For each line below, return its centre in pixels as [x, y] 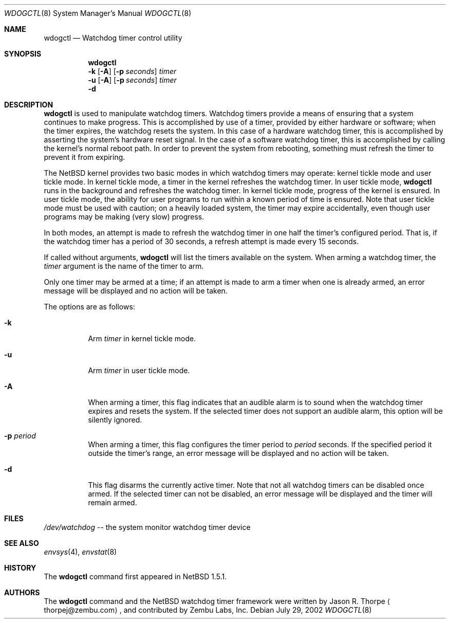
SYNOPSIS [23, 54]
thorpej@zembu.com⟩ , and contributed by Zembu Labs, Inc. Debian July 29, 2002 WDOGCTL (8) [208, 610]
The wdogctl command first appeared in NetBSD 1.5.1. [135, 576]
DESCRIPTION [29, 105]
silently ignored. [115, 420]
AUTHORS [22, 592]
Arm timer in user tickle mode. [139, 370]
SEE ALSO [22, 543]
